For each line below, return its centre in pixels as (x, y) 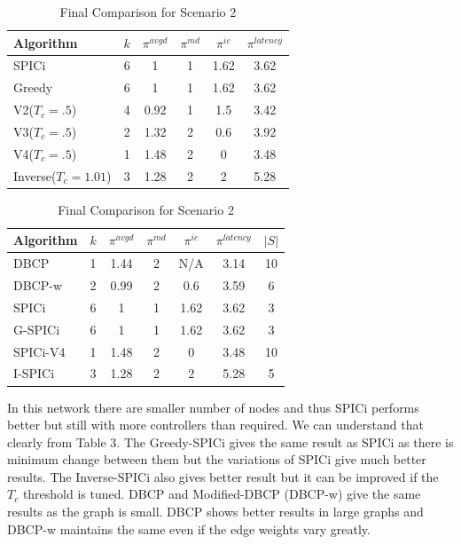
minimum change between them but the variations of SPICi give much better (217, 459)
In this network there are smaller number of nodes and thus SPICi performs (213, 407)
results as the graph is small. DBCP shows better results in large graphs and (215, 512)
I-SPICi (34, 373)
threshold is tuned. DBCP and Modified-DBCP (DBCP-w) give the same (222, 494)
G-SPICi (37, 329)
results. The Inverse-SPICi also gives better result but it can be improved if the (223, 476)
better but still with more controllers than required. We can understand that (215, 425)
